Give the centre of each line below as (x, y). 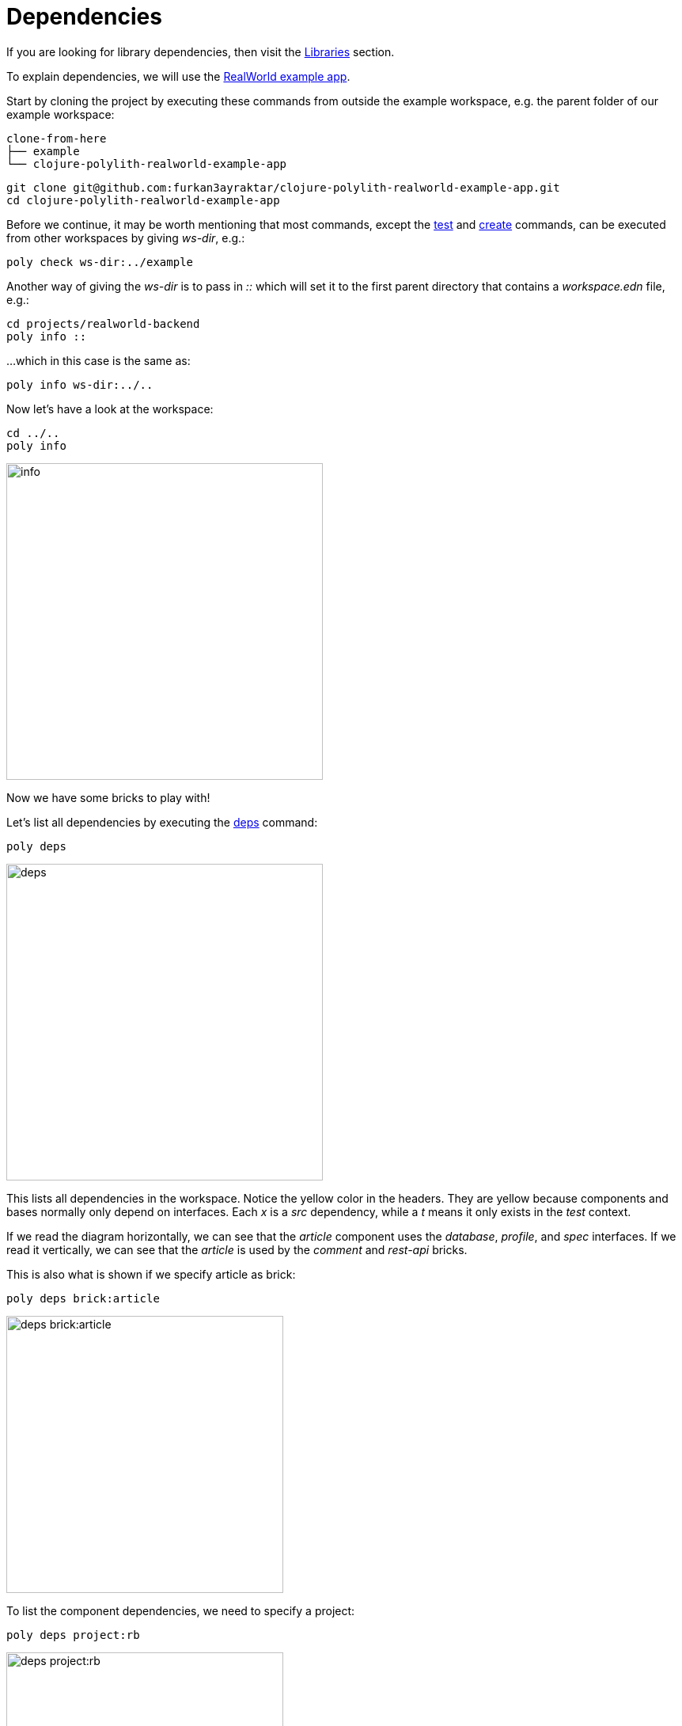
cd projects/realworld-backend (103, 323)
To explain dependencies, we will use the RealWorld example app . (178, 76)
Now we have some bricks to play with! (108, 797)
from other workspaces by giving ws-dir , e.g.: (126, 238)
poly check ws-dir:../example (100, 262)
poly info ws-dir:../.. (80, 384)
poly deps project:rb (73, 1635)
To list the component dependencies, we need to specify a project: (181, 1610)
